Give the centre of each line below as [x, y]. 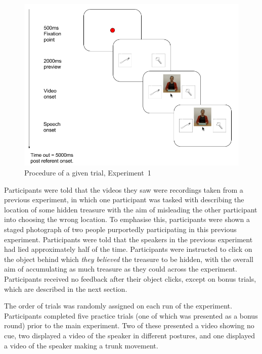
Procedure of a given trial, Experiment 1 [88, 173]
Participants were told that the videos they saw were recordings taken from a [124, 189]
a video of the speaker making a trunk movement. [81, 345]
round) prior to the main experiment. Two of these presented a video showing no [129, 325]
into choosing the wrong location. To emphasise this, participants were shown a [127, 219]
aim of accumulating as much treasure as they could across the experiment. [121, 269]
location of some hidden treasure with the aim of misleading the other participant [131, 209]
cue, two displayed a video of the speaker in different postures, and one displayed [129, 335]
